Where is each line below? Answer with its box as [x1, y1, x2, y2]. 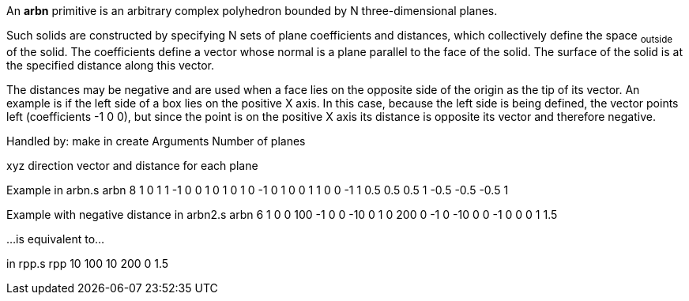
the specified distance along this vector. [6, 58, 214, 72]
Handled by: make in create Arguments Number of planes [6, 134, 306, 148]
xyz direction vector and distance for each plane [6, 158, 258, 172]
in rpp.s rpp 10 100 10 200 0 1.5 [6, 256, 169, 270]
